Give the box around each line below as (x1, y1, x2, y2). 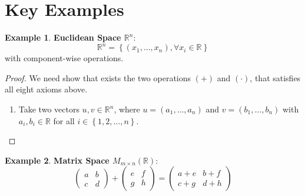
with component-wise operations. (5, 52, 124, 64)
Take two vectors (18, 103, 79, 115)
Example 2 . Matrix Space (5, 154, 110, 166)
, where (114, 103, 140, 115)
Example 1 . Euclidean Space (5, 31, 121, 44)
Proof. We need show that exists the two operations (5, 71, 191, 84)
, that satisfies (250, 71, 301, 84)
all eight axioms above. (5, 83, 88, 95)
